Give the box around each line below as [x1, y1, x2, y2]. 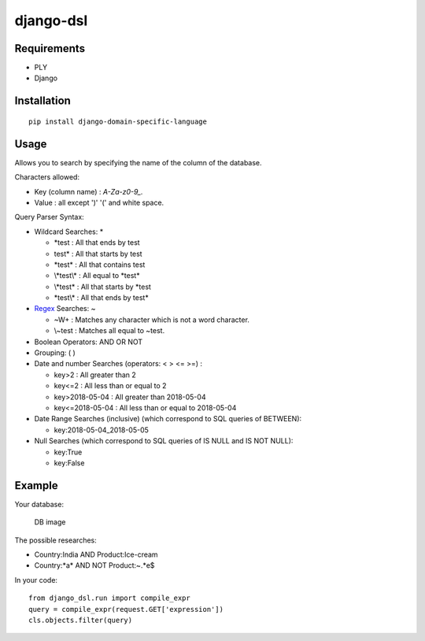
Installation [14, 94, 71, 108]
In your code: [14, 575, 58, 584]
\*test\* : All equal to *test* [54, 271, 141, 280]
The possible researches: [14, 535, 98, 545]
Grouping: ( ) [34, 348, 76, 358]
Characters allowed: [14, 172, 80, 182]
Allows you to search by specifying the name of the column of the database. [14, 157, 263, 167]
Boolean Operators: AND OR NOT [34, 337, 143, 346]
